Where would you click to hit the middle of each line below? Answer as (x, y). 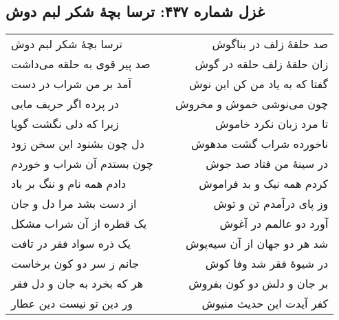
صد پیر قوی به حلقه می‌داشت (81, 64)
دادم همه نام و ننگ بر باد (69, 184)
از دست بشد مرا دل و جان (74, 204)
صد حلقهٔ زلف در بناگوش (270, 44)
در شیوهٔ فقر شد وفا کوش (267, 264)
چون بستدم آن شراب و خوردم (82, 164)
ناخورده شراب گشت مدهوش (260, 144)
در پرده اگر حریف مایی (65, 104)
